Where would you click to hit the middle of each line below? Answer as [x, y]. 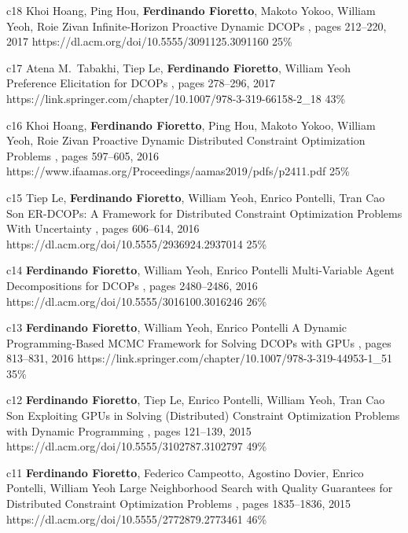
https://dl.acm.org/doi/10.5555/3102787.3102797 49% [137, 446]
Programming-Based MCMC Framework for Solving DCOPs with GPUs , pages [199, 342]
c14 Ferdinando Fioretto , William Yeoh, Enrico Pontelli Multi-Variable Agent [200, 270]
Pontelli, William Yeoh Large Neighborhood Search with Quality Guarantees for [200, 488]
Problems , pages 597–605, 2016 [83, 155]
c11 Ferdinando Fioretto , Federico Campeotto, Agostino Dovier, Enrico [185, 472]
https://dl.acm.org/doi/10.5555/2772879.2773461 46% [137, 518]
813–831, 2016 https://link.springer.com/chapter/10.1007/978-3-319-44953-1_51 [200, 358]
